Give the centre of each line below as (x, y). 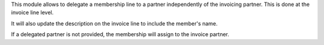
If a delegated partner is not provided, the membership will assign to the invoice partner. (120, 34)
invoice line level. (32, 12)
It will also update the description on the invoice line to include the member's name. (115, 23)
